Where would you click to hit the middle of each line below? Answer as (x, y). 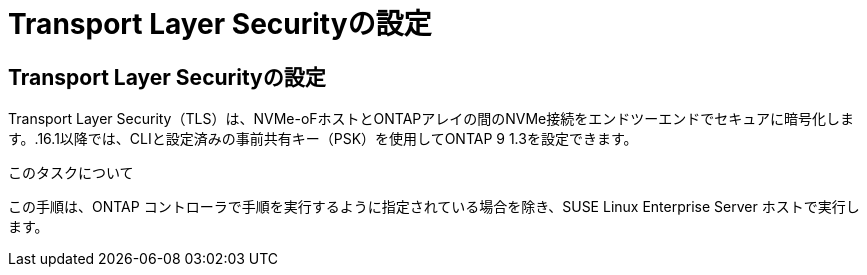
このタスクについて (71, 173)
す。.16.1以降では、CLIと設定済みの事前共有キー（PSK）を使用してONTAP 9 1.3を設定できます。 (323, 139)
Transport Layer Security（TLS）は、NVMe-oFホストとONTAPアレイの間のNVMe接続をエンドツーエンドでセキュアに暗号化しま (431, 119)
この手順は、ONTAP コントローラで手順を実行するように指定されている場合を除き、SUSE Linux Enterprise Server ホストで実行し (434, 207)
